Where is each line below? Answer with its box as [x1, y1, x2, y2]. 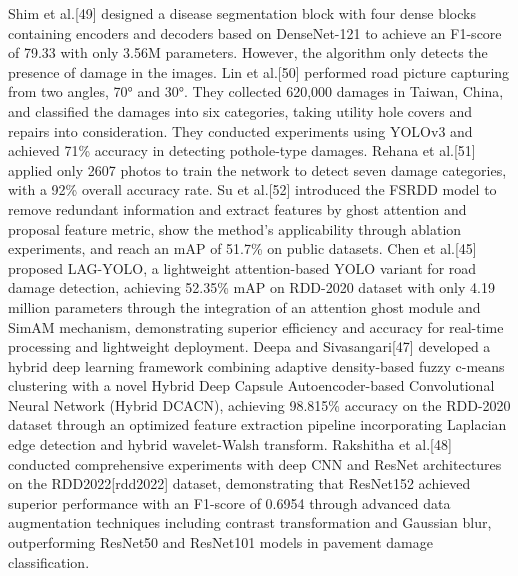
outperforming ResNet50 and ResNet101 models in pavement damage [8, 532, 433, 553]
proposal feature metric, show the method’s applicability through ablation [8, 218, 462, 239]
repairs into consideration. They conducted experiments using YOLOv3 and [8, 120, 473, 141]
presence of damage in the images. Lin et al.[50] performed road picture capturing [8, 61, 510, 82]
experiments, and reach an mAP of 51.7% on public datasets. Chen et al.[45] [8, 238, 477, 259]
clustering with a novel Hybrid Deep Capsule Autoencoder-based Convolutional [8, 375, 495, 396]
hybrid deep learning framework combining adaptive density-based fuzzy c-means [8, 355, 505, 376]
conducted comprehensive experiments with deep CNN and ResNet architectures [8, 453, 502, 474]
